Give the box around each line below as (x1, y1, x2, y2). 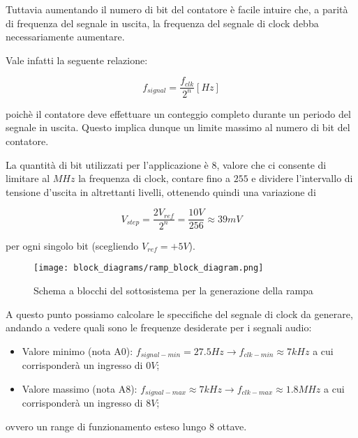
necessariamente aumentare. (6, 29, 125, 44)
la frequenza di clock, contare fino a (78, 171, 230, 186)
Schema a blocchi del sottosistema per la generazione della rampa (33, 283, 313, 297)
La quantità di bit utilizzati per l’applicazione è (6, 157, 209, 172)
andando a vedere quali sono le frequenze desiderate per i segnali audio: (6, 320, 312, 335)
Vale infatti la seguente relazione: (6, 52, 148, 67)
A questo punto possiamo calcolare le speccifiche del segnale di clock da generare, (6, 306, 353, 321)
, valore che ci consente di (216, 157, 327, 172)
